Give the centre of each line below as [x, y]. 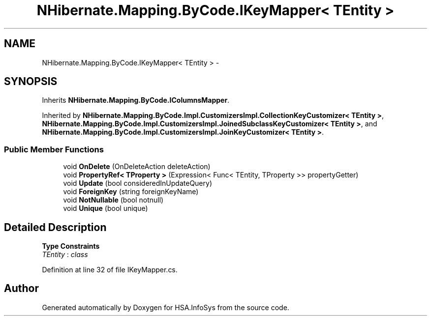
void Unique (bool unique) [106, 208]
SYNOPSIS [31, 82]
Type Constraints [71, 246]
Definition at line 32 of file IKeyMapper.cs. [110, 270]
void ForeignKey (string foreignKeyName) [131, 192]
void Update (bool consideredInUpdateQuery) [138, 183]
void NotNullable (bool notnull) [113, 200]
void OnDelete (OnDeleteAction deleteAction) [137, 167]
